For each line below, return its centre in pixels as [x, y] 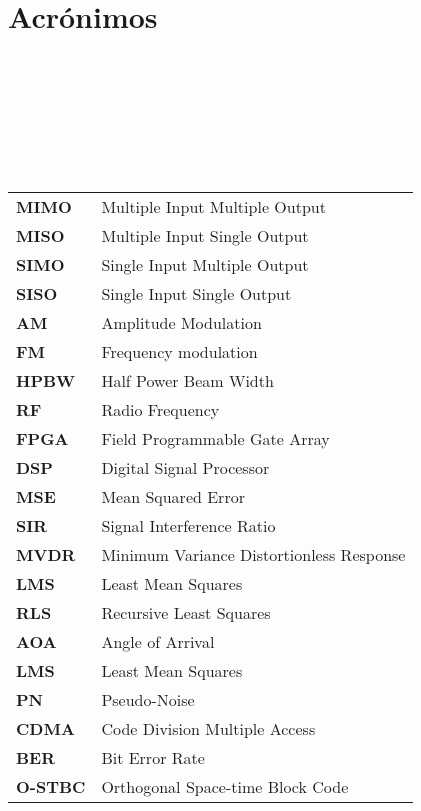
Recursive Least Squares [186, 612]
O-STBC [51, 786]
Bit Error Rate [153, 757]
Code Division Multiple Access [208, 728]
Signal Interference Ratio [188, 525]
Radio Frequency [160, 409]
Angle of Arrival [158, 641]
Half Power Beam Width [187, 380]
